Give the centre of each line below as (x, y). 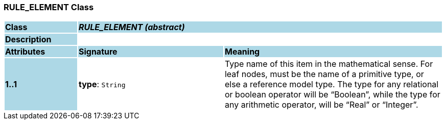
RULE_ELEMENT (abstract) (132, 27)
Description (28, 40)
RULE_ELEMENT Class (49, 7)
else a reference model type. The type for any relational (332, 84)
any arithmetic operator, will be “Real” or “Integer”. (321, 105)
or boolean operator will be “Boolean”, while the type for (332, 95)
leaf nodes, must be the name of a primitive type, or (324, 74)
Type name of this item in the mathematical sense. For (329, 64)
